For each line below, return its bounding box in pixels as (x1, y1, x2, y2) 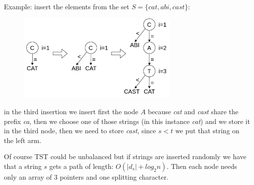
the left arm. (4, 135, 42, 145)
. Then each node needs (167, 161, 237, 171)
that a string (4, 161, 42, 171)
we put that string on (175, 125, 240, 136)
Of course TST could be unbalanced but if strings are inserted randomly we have (4, 151, 247, 162)
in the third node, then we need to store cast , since (4, 125, 156, 136)
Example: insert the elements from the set (4, 1, 129, 11)
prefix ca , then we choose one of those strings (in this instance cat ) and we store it (4, 116, 250, 126)
